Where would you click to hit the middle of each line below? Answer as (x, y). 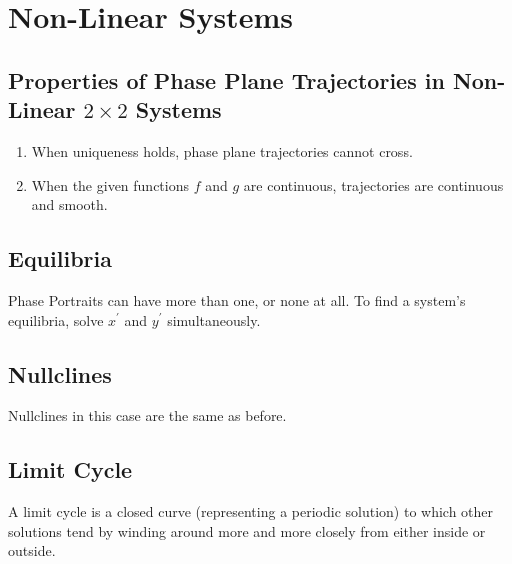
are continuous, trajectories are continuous (373, 184)
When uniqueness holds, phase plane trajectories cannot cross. (222, 150)
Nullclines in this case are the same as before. (147, 415)
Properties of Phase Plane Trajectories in (226, 79)
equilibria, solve (56, 319)
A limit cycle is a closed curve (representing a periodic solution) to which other (251, 511)
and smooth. (69, 204)
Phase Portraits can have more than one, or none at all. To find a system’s (237, 299)
